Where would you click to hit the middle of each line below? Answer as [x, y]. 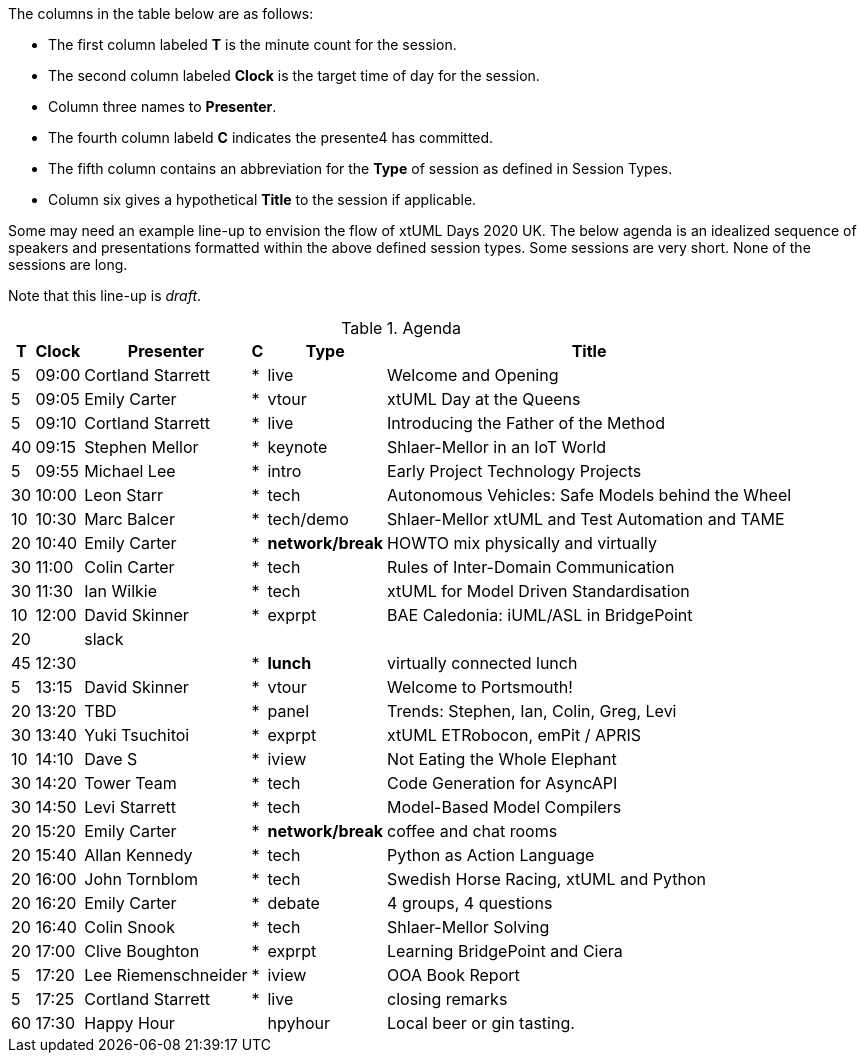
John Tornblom [141, 879]
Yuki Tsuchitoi [137, 735]
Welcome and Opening [473, 375]
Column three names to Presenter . [162, 106]
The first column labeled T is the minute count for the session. [252, 44]
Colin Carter [129, 567]
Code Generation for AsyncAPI [502, 783]
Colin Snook [129, 927]
